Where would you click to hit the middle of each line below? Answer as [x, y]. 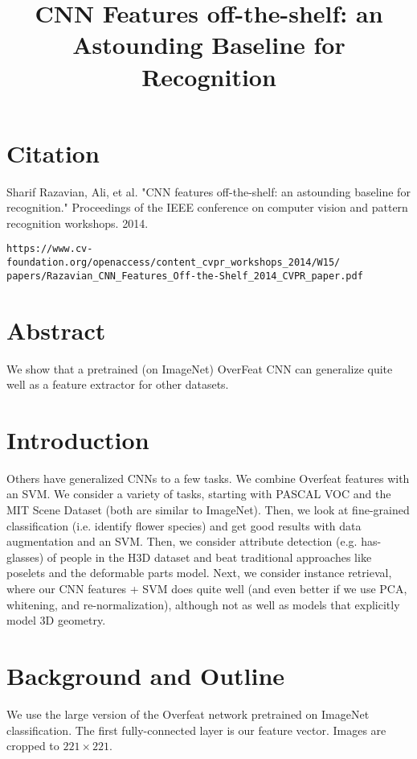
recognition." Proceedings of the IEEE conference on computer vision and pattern [207, 207]
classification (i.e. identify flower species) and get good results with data [184, 525]
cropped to [33, 746]
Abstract [56, 330]
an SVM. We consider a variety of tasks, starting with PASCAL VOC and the [199, 494]
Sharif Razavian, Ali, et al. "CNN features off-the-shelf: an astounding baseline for [208, 191]
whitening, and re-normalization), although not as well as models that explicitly [203, 604]
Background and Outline [146, 675]
